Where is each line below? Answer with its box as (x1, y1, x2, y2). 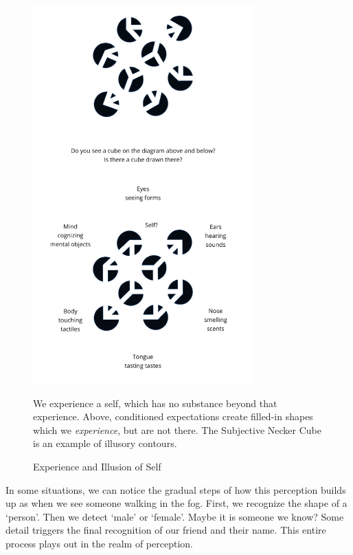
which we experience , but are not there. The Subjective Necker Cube (33, 422, 321, 437)
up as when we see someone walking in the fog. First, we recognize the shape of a (5, 496, 348, 510)
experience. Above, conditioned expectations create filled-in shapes (33, 409, 313, 424)
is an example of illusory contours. (33, 436, 177, 450)
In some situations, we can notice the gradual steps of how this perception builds (5, 482, 346, 497)
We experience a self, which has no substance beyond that (33, 395, 277, 410)
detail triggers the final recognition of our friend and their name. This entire (5, 523, 326, 537)
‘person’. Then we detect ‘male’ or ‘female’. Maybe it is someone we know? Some (5, 509, 344, 523)
